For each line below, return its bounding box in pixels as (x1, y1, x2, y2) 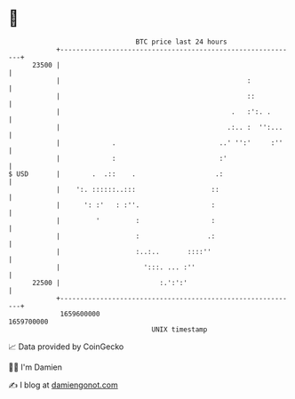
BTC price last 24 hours (135, 37, 227, 46)
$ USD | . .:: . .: (8, 169, 224, 179)
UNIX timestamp (151, 324, 208, 334)
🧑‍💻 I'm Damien (8, 362, 63, 372)
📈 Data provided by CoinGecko (8, 341, 124, 352)
